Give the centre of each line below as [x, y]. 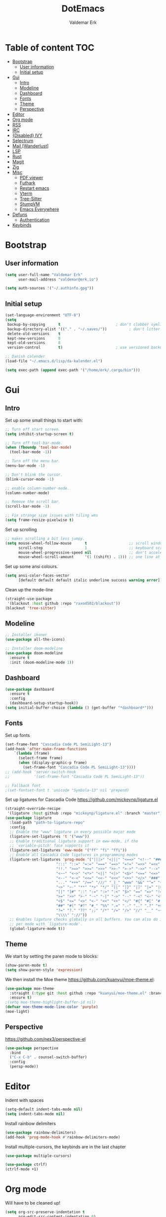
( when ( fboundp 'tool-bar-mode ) [38, 447]
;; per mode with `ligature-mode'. [46, 924]
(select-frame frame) [41, 758]
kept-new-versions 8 [34, 338]
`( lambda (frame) [32, 753]
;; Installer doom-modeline [34, 648]
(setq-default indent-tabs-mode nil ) [44, 1109]
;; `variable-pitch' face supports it [50, 846]
